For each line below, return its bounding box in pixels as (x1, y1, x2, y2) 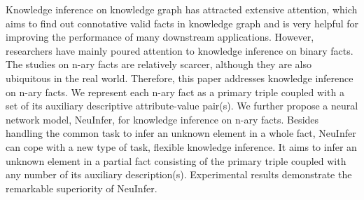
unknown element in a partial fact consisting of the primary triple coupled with (6, 153, 346, 168)
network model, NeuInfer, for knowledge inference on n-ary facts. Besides (6, 112, 319, 126)
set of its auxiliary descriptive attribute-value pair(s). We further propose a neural (6, 98, 358, 113)
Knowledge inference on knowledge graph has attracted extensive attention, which (6, 2, 358, 16)
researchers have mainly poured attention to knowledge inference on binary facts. (6, 43, 353, 58)
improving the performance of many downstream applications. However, (6, 29, 314, 44)
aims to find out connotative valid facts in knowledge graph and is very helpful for (6, 15, 358, 30)
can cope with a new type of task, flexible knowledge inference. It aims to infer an (6, 139, 357, 154)
